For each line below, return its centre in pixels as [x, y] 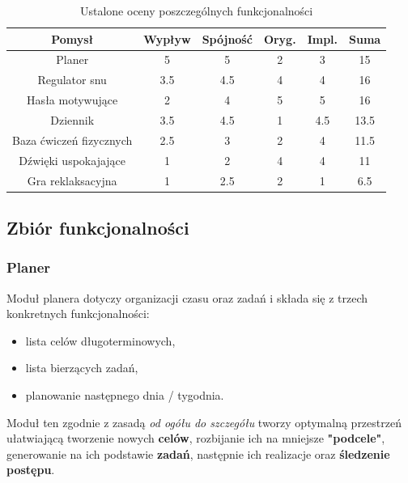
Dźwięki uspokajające [72, 160]
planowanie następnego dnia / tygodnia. [125, 394]
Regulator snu [72, 80]
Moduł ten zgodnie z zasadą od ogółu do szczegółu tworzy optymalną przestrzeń [204, 422]
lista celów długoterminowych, [100, 340]
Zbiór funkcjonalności [98, 227]
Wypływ [167, 38]
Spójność [227, 38]
